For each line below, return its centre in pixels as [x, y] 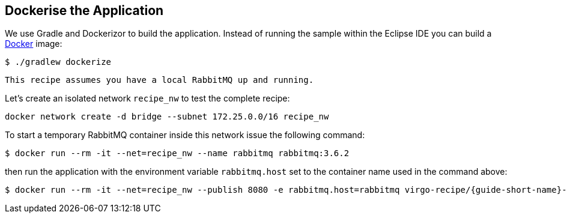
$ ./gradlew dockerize [58, 62]
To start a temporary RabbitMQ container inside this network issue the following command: [185, 135]
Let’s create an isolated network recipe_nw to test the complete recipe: [147, 98]
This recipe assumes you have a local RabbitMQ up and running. [159, 80]
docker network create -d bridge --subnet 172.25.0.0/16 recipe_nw [167, 117]
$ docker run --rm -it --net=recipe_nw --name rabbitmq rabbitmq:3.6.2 [177, 153]
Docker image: [34, 44]
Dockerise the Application [84, 11]
